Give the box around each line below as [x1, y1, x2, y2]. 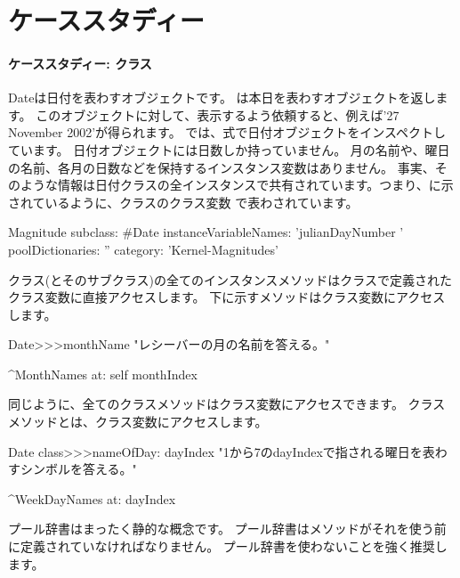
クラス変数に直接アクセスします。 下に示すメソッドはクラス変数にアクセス [8, 288, 446, 306]
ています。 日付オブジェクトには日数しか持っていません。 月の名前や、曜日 [8, 140, 450, 159]
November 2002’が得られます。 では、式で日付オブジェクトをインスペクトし [8, 123, 447, 142]
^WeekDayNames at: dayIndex [8, 489, 176, 508]
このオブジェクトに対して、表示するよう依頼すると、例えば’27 [36, 105, 399, 124]
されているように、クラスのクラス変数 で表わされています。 [8, 192, 359, 211]
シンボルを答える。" [20, 460, 137, 478]
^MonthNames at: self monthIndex [8, 364, 198, 383]
